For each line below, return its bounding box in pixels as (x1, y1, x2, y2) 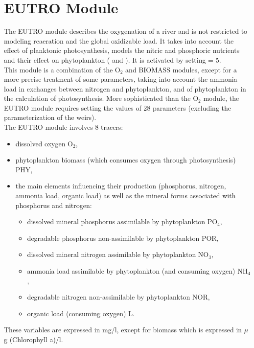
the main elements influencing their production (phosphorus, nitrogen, (15, 181, 226, 191)
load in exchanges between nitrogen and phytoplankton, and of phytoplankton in (4, 83, 246, 93)
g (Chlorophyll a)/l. (4, 334, 63, 344)
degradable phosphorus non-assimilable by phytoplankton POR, (27, 232, 219, 243)
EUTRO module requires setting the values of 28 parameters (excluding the (4, 102, 231, 113)
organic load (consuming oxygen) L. (27, 308, 135, 318)
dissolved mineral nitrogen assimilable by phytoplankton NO (27, 249, 209, 259)
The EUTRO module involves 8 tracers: (4, 122, 123, 132)
